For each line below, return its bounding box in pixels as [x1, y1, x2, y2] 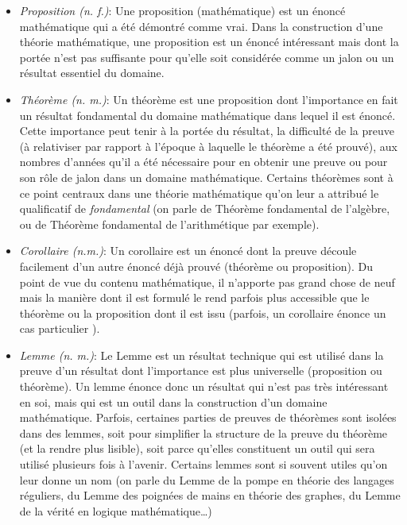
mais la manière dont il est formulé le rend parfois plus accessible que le [19, 289, 370, 306]
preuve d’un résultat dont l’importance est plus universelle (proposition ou [19, 362, 382, 379]
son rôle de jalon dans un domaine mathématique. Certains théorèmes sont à [19, 168, 393, 185]
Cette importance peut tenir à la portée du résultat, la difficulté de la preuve [19, 122, 395, 139]
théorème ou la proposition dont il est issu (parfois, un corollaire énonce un [19, 304, 386, 321]
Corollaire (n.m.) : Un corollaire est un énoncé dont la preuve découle [19, 242, 357, 259]
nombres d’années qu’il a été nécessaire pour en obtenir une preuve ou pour [19, 153, 388, 170]
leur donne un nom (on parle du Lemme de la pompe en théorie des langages [19, 471, 394, 488]
